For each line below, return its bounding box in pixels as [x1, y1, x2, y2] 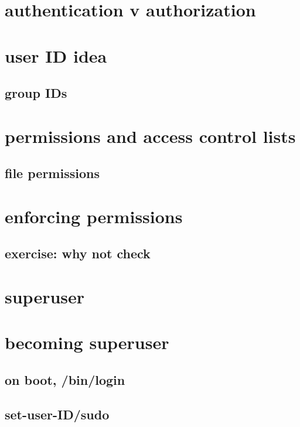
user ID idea [5, 43, 107, 67]
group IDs [5, 84, 67, 102]
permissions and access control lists [5, 124, 296, 148]
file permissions [5, 164, 100, 182]
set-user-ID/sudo [5, 405, 110, 423]
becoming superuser [5, 330, 169, 354]
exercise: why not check [5, 244, 151, 262]
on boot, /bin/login [5, 370, 125, 388]
